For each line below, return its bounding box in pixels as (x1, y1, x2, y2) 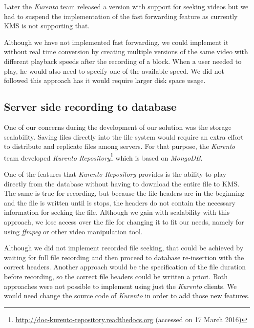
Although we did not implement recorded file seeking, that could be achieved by (4, 243, 244, 253)
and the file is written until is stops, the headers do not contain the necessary (4, 197, 235, 207)
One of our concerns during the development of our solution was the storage (4, 122, 232, 132)
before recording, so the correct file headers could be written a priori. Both (4, 271, 228, 281)
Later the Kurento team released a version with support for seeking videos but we (4, 1, 249, 11)
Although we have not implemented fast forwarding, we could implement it (4, 37, 229, 47)
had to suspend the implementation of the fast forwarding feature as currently (4, 11, 238, 21)
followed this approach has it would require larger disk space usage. (4, 75, 206, 85)
